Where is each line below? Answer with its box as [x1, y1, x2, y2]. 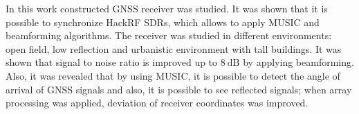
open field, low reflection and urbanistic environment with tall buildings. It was [6, 41, 342, 56]
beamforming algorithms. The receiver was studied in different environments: [6, 28, 332, 43]
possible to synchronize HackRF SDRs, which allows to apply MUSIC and [6, 14, 320, 29]
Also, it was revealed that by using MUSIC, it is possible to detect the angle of [6, 68, 340, 82]
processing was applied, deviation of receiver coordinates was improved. [6, 95, 309, 110]
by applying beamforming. [243, 55, 354, 69]
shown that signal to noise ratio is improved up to [6, 55, 218, 69]
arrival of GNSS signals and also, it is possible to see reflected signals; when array [6, 82, 352, 96]
